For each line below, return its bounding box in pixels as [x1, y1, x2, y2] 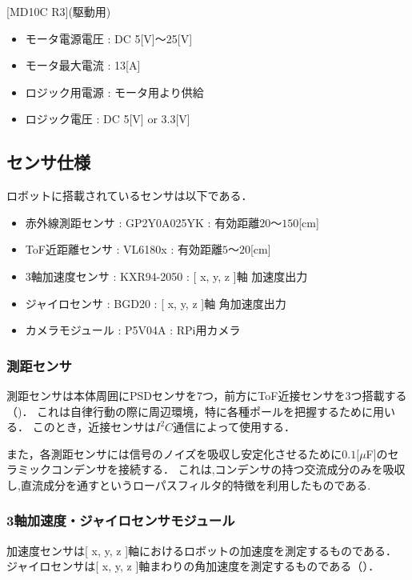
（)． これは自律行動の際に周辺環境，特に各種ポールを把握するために [6, 402, 374, 419]
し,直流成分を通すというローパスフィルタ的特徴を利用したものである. [6, 476, 371, 493]
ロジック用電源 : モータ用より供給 [25, 83, 204, 100]
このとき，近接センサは [32, 418, 156, 435]
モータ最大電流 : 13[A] [25, 57, 141, 74]
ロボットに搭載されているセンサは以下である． [6, 187, 253, 204]
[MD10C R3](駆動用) [6, 3, 111, 19]
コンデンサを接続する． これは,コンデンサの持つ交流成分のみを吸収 [50, 461, 406, 478]
